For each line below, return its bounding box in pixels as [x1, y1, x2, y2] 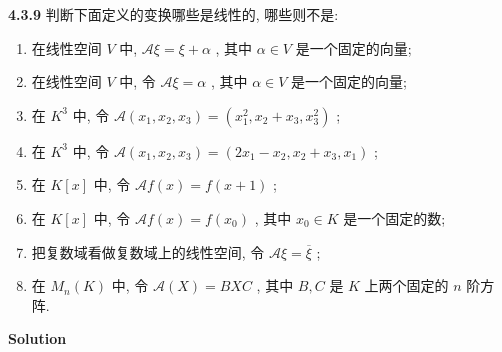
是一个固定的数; [343, 207, 446, 228]
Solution [8, 328, 67, 349]
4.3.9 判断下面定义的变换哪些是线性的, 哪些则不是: [8, 4, 339, 24]
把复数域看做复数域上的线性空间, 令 [31, 241, 265, 262]
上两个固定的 [364, 275, 449, 296]
